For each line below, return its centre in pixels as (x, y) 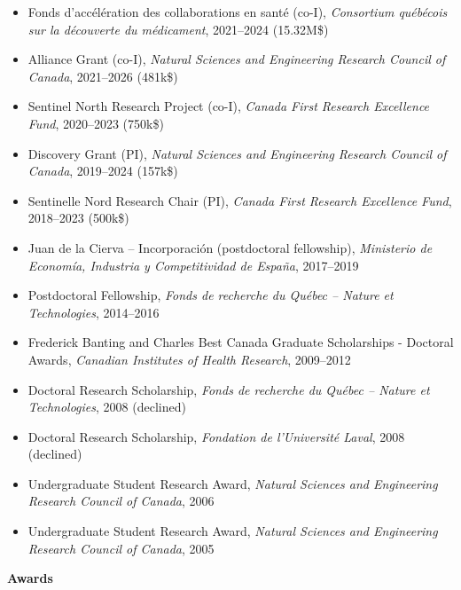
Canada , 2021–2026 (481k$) (103, 76)
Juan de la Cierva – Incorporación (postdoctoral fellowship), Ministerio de (230, 247)
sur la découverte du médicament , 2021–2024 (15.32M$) (178, 29)
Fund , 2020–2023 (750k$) (96, 123)
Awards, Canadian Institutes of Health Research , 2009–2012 (189, 359)
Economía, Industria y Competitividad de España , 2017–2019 (193, 265)
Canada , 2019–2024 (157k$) (103, 171)
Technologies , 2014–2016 (94, 312)
